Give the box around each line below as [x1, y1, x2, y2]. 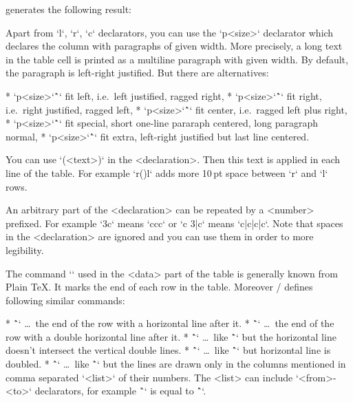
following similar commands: [6, 293, 125, 307]
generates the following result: [6, 2, 132, 16]
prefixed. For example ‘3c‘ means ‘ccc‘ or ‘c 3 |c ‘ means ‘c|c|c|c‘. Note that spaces [6, 215, 343, 230]
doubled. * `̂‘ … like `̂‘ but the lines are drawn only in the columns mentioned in [6, 357, 346, 371]
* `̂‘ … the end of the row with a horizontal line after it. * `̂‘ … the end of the [6, 316, 334, 330]
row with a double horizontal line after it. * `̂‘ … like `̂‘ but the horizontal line [6, 329, 336, 343]
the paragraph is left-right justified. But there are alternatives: [6, 65, 269, 80]
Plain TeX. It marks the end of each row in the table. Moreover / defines [6, 279, 313, 294]
